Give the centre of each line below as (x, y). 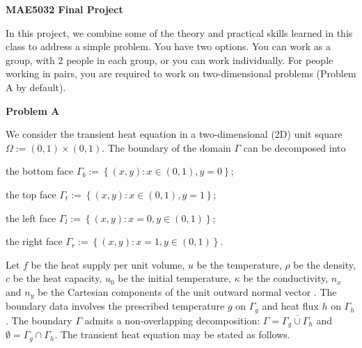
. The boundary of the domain (166, 147)
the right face (34, 241)
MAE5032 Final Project (64, 9)
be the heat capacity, (57, 278)
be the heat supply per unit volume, (108, 264)
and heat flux (290, 306)
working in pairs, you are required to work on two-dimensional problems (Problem (181, 73)
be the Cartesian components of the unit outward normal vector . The (187, 291)
